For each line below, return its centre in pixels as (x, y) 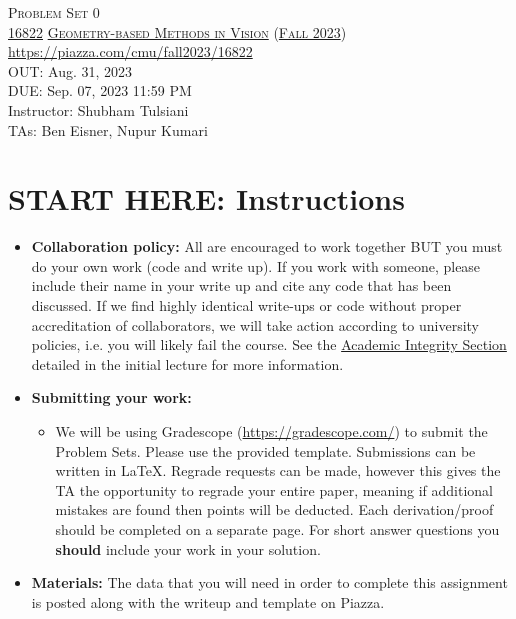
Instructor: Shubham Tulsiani (98, 109)
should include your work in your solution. (188, 548)
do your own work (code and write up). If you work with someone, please (256, 265)
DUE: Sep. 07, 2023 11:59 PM (100, 90)
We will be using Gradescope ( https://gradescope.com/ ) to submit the (271, 431)
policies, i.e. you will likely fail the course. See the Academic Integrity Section (269, 344)
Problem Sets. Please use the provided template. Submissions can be (265, 450)
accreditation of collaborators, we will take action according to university (255, 324)
